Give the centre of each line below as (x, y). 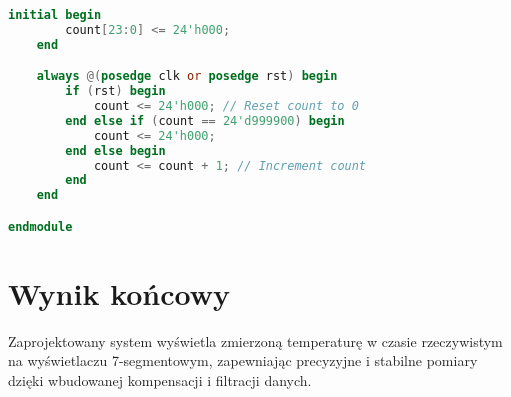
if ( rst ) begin (115, 91)
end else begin (115, 150)
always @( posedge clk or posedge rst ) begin (187, 76)
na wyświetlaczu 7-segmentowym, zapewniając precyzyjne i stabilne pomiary (243, 360)
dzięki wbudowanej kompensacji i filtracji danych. (160, 380)
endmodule (40, 226)
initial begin (55, 15)
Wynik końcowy (119, 292)
